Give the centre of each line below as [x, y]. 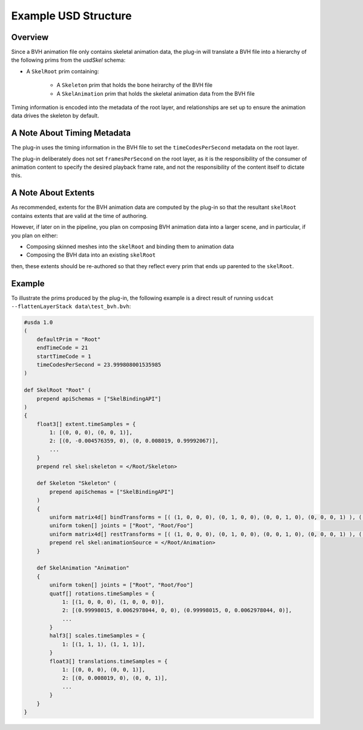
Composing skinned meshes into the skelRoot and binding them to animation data [130, 246]
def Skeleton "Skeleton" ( [77, 483]
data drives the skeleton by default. [55, 116]
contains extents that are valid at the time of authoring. [80, 215]
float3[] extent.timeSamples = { [86, 424]
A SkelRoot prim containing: [63, 71]
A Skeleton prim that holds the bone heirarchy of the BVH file [135, 85]
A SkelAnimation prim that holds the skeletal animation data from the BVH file [156, 93]
